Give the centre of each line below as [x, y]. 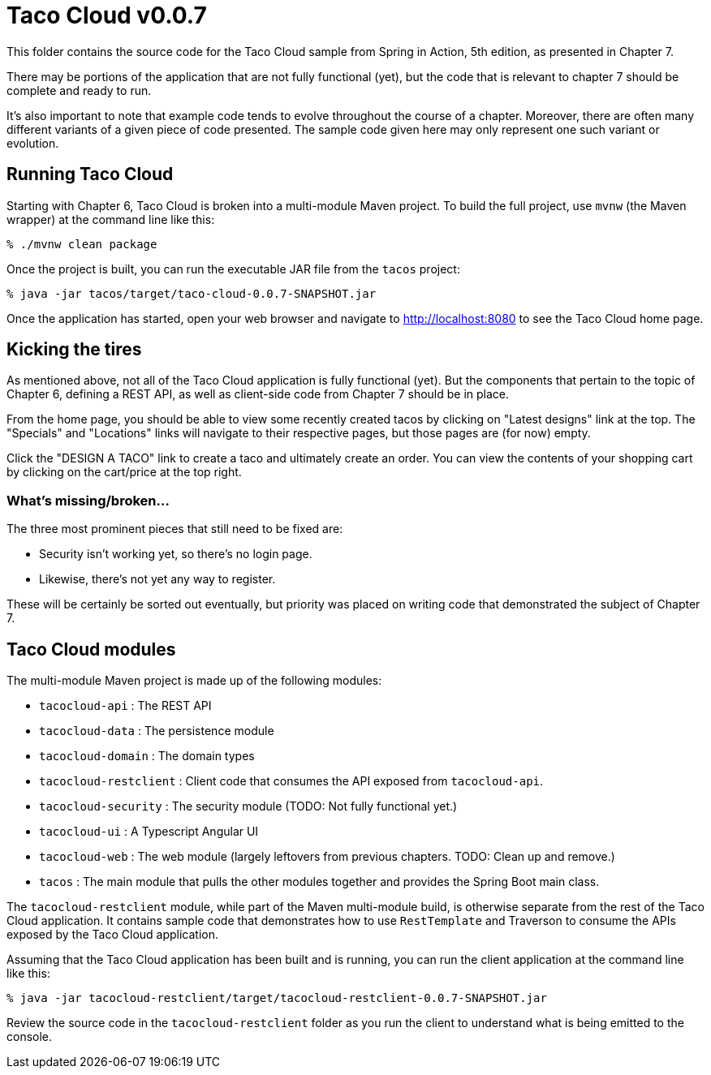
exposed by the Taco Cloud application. [113, 935]
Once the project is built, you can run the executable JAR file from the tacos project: [233, 269]
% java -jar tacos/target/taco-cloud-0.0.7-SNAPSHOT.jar [192, 293]
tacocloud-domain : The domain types [147, 756]
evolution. [33, 143]
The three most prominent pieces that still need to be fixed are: [175, 529]
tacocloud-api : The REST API [125, 706]
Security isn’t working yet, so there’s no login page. [176, 554]
